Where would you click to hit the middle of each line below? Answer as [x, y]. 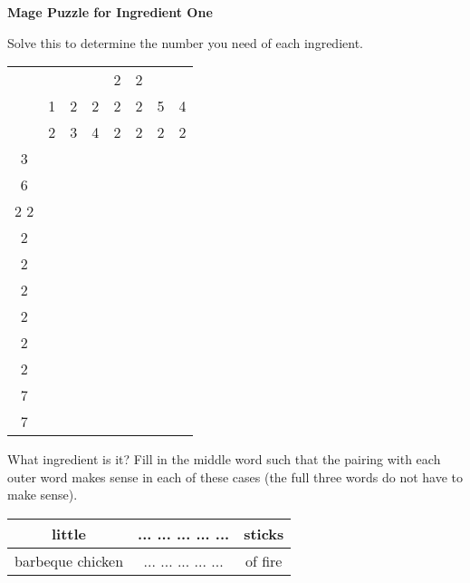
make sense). [43, 495]
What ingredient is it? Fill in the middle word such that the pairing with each [224, 459]
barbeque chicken [69, 560]
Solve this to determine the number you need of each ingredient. [185, 42]
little [69, 533]
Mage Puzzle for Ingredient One [110, 12]
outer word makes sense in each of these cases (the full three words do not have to [235, 476]
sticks [264, 533]
